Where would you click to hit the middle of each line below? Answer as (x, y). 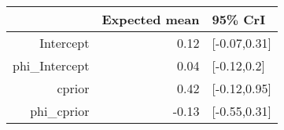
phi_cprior (60, 111)
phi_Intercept (51, 65)
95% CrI (239, 19)
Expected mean (151, 19)
